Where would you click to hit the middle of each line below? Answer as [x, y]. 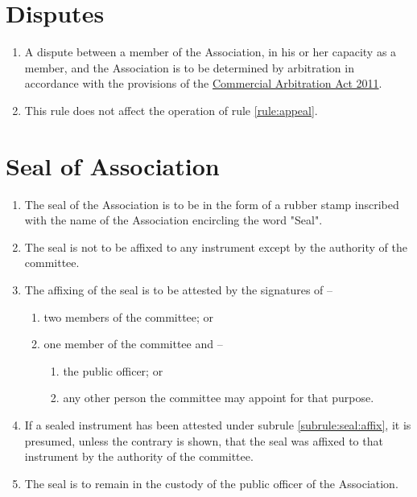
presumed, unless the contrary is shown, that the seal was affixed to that [204, 440]
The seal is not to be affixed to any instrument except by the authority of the [216, 246]
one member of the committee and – [133, 344]
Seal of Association [113, 165]
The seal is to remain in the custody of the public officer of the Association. [211, 483]
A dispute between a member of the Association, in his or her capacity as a [211, 52]
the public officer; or [113, 370]
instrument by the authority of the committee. [139, 456]
